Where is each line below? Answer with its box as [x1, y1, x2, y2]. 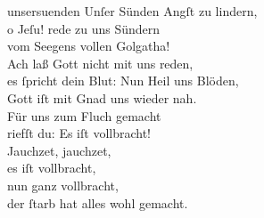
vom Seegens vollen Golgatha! [7, 36, 170, 55]
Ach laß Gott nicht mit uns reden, [7, 53, 194, 72]
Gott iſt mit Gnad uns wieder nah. [7, 88, 197, 107]
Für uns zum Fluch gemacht [7, 106, 161, 125]
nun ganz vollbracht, [7, 175, 119, 194]
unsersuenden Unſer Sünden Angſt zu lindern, [7, 2, 258, 20]
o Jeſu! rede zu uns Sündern [7, 19, 161, 37]
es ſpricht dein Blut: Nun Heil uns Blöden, [7, 71, 239, 90]
